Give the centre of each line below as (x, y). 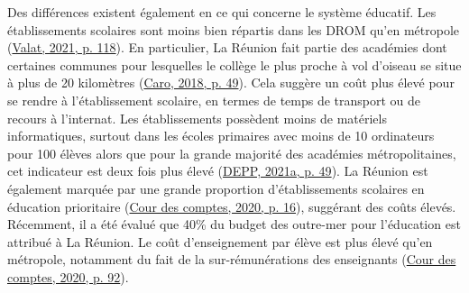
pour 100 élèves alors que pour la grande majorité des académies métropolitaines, (232, 153)
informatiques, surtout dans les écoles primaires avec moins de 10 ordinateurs (221, 136)
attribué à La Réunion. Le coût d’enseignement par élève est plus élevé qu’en (220, 241)
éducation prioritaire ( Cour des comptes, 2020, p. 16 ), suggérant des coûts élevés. (232, 206)
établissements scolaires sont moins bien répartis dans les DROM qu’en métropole (233, 29)
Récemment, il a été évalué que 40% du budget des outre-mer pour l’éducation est (234, 224)
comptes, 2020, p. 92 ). (68, 276)
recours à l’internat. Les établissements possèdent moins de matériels (197, 118)
